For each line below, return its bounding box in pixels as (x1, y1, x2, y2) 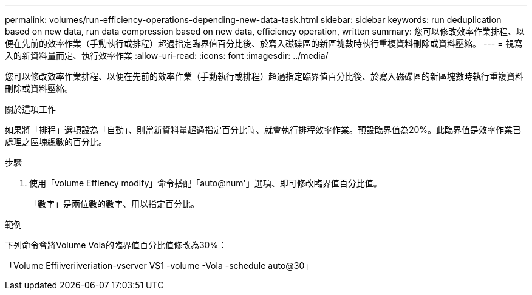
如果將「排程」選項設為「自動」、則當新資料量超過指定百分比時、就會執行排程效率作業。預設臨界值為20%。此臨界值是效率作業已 (5, 124, 522, 135)
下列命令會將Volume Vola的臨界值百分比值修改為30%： (5, 240, 227, 250)
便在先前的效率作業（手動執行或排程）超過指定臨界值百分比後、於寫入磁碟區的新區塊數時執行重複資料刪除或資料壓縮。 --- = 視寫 (5, 38, 523, 49)
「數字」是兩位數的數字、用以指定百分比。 (29, 198, 199, 209)
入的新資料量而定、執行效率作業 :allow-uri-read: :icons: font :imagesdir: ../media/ (5, 50, 329, 61)
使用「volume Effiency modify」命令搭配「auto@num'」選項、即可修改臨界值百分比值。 (29, 178, 382, 188)
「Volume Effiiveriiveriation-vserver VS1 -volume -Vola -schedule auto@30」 (5, 260, 313, 271)
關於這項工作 (5, 104, 56, 114)
